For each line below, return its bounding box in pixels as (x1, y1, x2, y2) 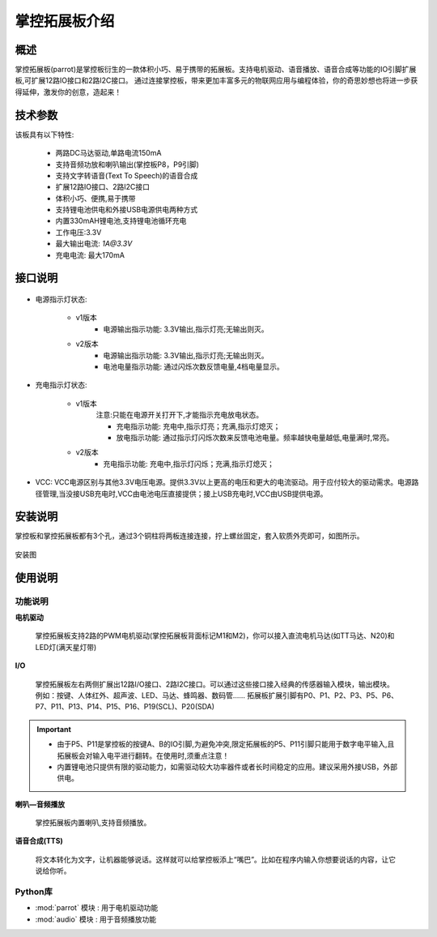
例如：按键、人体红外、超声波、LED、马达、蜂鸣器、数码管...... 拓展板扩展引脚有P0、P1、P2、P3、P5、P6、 (35, 690, 398, 700)
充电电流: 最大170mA (55, 250, 125, 259)
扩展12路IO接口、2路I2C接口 (55, 182, 150, 192)
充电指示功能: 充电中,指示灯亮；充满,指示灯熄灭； (116, 421, 281, 431)
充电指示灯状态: (35, 380, 88, 390)
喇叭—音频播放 (15, 799, 65, 809)
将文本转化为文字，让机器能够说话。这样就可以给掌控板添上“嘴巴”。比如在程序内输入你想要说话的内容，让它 (35, 854, 397, 864)
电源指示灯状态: (35, 294, 88, 304)
